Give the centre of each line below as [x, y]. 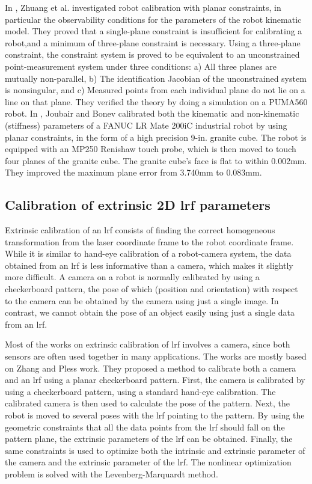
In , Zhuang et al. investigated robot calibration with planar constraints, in [143, 7]
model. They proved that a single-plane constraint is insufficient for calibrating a [154, 31]
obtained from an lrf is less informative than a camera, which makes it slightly [149, 265]
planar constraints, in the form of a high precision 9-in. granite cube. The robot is [156, 137]
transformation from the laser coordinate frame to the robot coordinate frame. [149, 241]
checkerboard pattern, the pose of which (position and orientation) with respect [151, 289]
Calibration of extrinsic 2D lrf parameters [138, 205]
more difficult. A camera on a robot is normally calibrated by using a [132, 277]
